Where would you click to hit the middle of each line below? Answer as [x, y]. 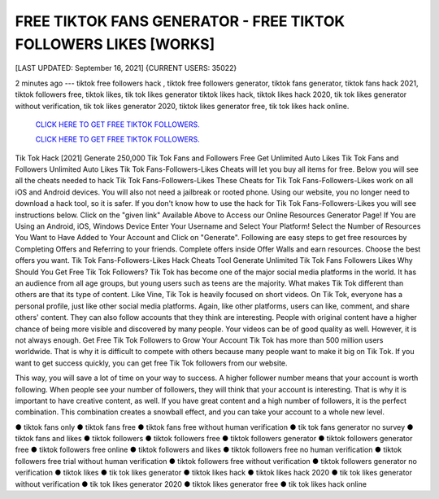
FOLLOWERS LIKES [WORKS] [115, 44]
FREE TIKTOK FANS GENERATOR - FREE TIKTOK [180, 21]
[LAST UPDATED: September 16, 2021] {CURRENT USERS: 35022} [126, 68]
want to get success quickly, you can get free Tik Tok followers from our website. [151, 363]
